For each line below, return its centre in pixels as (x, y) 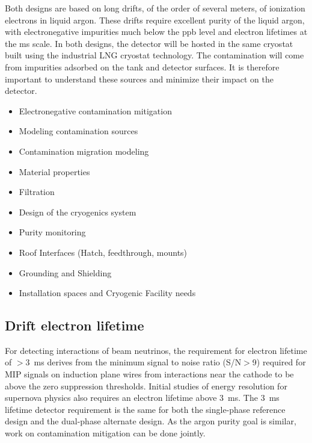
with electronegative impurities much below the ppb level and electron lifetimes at (156, 32)
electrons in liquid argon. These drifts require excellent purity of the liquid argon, (155, 20)
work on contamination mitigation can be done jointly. (105, 433)
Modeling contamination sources (78, 131)
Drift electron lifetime (75, 325)
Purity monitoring (52, 232)
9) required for (279, 362)
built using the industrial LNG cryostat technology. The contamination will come (154, 55)
